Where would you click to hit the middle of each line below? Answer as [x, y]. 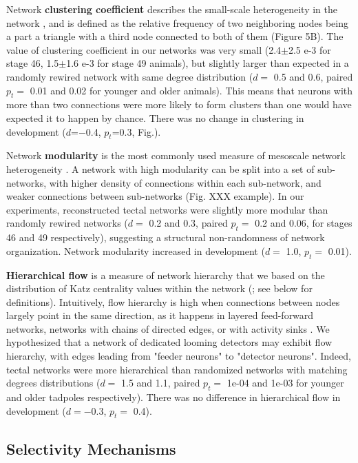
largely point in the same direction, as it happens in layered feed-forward [160, 315]
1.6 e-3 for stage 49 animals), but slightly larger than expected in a [208, 63]
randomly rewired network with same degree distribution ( [130, 76]
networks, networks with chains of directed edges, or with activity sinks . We [168, 328]
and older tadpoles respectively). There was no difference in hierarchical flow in [173, 397]
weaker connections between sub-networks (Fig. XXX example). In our [155, 196]
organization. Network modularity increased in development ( [136, 250]
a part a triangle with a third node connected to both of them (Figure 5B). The [175, 36]
